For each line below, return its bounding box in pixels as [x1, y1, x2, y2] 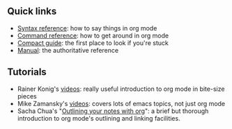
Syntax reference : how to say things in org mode [17, 24, 157, 32]
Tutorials [7, 66, 47, 78]
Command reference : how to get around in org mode [17, 31, 169, 40]
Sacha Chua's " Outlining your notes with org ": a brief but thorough [17, 107, 209, 115]
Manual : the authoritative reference [17, 46, 119, 54]
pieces [17, 92, 37, 100]
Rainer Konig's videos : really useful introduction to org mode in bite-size [17, 85, 225, 93]
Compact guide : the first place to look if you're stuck [17, 38, 169, 47]
